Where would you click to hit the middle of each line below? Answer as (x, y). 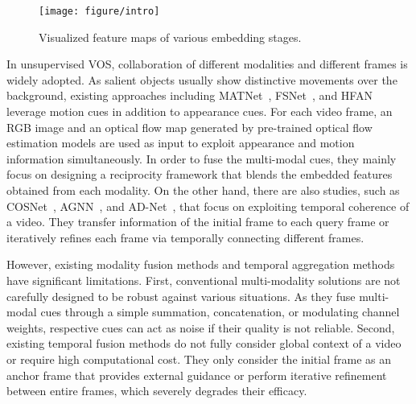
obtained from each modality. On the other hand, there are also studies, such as (203, 190)
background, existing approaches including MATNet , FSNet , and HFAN (189, 95)
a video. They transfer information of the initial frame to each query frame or (198, 222)
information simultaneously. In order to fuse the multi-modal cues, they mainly (202, 158)
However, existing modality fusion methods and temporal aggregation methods (201, 264)
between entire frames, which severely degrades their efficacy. (157, 391)
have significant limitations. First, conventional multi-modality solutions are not (204, 280)
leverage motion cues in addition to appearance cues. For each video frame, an (200, 111)
